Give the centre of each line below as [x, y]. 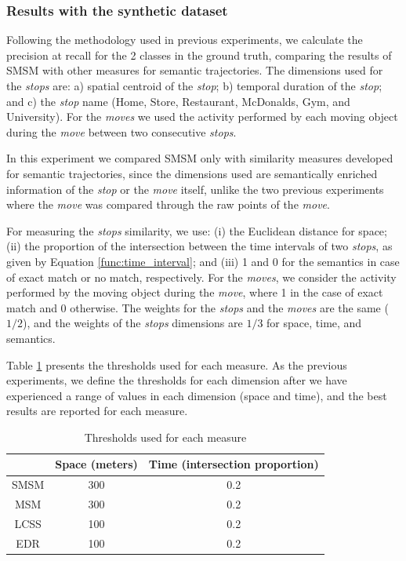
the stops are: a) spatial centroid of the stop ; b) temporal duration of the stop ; [194, 86]
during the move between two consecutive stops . [121, 131]
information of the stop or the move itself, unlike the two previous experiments [195, 189]
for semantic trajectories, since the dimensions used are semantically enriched [192, 173]
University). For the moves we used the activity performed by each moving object [202, 117]
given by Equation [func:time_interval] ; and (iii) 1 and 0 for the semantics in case [203, 261]
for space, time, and [314, 323]
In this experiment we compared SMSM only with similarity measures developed [200, 158]
